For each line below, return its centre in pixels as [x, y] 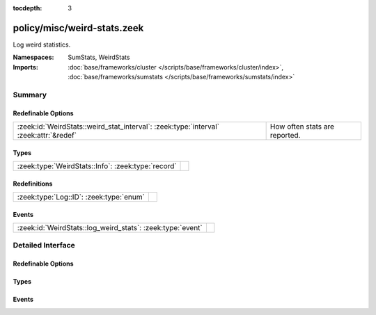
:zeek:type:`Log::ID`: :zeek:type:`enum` [81, 197]
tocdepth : [28, 8]
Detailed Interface [44, 245]
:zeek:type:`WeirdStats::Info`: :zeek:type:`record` [97, 166]
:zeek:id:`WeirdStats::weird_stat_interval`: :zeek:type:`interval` [118, 127]
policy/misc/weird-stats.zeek [78, 28]
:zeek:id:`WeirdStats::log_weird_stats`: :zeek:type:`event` [110, 228]
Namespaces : [33, 57]
